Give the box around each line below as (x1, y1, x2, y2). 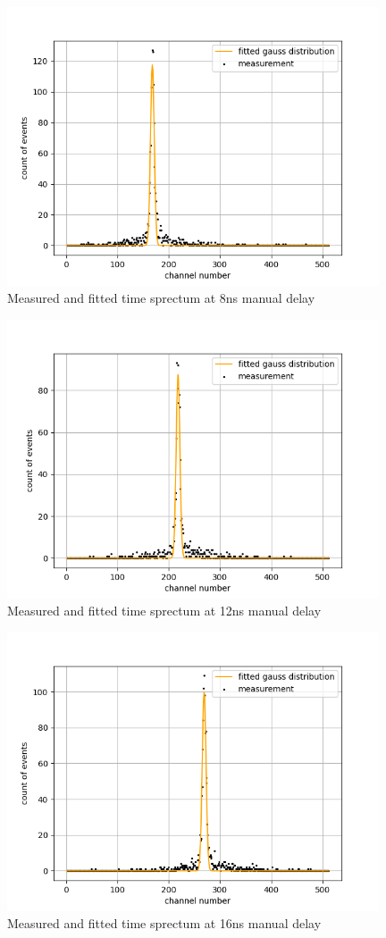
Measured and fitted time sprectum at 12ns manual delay (7, 601, 322, 620)
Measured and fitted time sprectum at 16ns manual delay (7, 914, 322, 933)
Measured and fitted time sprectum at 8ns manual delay (7, 289, 315, 307)
